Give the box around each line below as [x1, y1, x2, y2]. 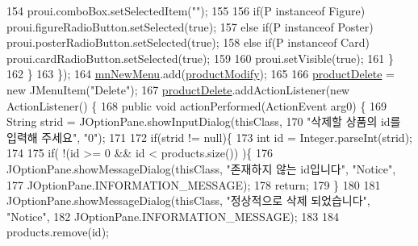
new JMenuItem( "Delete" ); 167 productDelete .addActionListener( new [6, 81, 350, 98]
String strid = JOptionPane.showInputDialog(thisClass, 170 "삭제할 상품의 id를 [6, 113, 401, 130]
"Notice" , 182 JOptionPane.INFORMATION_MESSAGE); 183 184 [6, 207, 339, 224]
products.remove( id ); [6, 223, 109, 240]
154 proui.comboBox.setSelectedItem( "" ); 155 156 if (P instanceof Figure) [6, 2, 366, 19]
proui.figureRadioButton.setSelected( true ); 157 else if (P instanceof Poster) [6, 18, 374, 35]
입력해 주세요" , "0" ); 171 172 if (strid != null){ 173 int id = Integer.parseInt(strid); [6, 128, 412, 145]
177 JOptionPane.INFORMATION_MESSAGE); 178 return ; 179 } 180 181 [6, 176, 381, 193]
